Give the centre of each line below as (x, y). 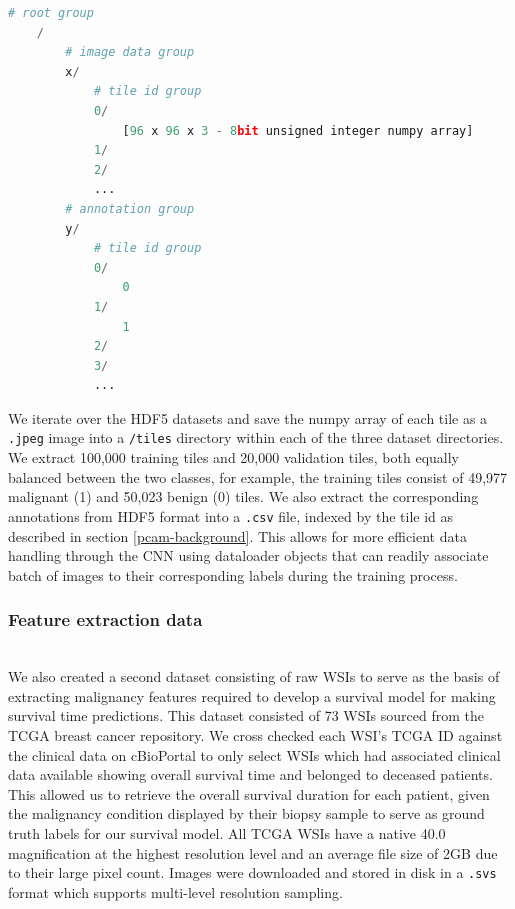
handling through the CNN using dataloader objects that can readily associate (248, 555)
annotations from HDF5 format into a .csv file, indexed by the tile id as (231, 515)
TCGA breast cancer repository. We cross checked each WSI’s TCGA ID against (255, 734)
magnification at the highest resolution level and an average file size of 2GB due (253, 852)
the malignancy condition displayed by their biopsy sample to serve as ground (246, 813)
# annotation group (130, 208)
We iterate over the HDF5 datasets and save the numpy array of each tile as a (248, 417)
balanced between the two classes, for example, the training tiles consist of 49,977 (258, 476)
